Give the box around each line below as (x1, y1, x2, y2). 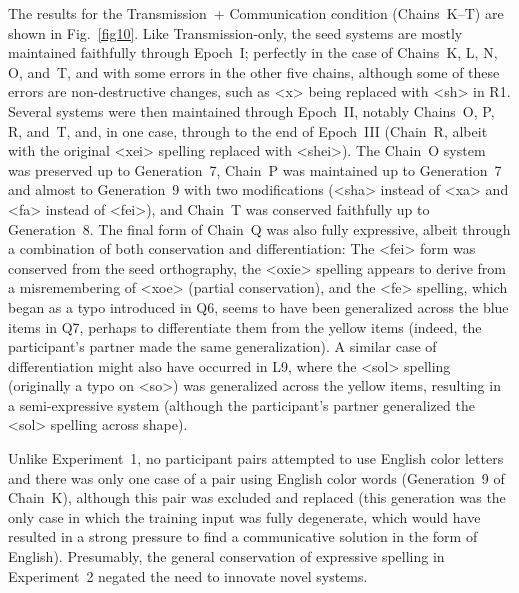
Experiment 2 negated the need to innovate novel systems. (8, 565, 368, 586)
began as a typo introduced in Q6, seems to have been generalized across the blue (8, 296, 509, 317)
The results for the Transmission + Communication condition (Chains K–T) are (8, 3, 504, 23)
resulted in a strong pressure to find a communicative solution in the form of (8, 526, 478, 547)
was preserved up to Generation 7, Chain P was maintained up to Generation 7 (8, 159, 502, 180)
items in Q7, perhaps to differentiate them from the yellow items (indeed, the (8, 316, 482, 337)
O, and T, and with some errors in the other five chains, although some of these (8, 61, 500, 82)
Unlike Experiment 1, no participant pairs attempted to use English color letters (8, 448, 504, 469)
